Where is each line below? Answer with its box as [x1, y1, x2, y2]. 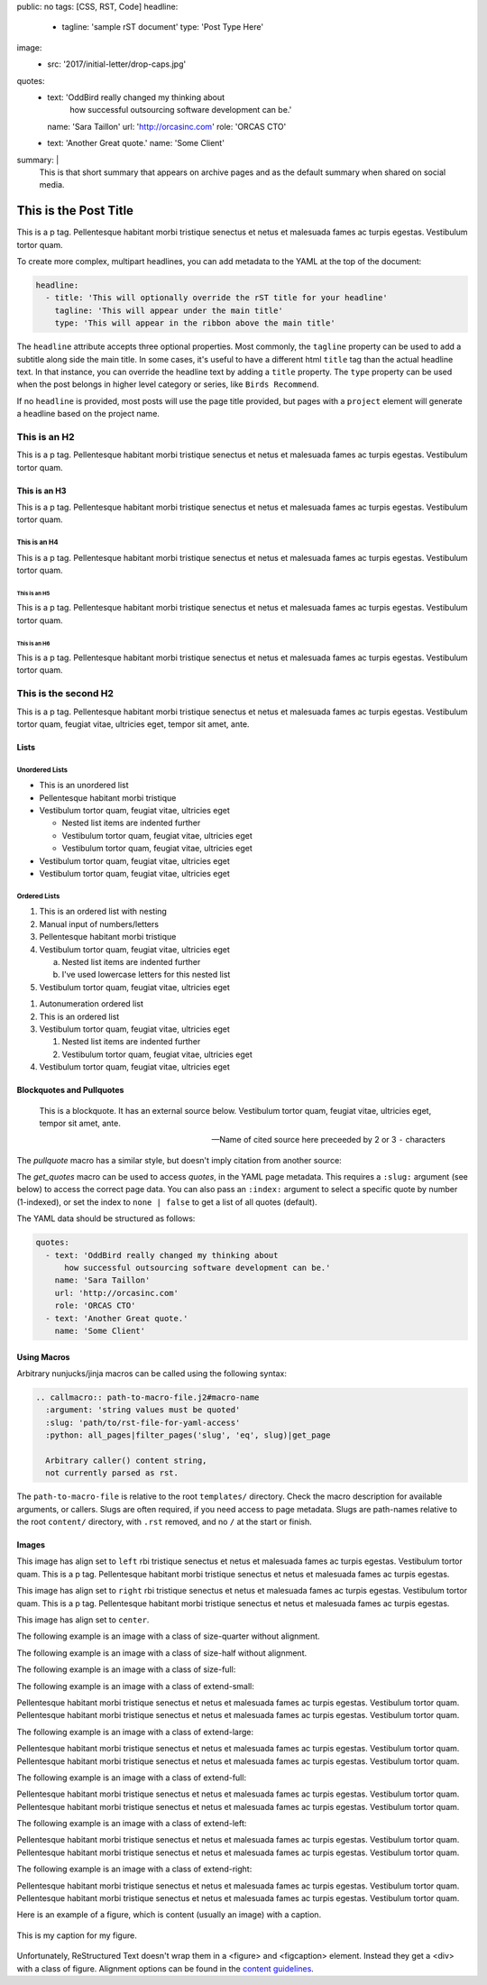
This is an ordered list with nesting [39, 906, 167, 917]
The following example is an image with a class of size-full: [16, 1664, 236, 1675]
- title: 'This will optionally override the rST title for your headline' [45, 293, 388, 303]
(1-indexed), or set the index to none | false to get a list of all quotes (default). [16, 1196, 317, 1208]
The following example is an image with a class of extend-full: [16, 1772, 247, 1783]
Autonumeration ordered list [39, 998, 144, 1009]
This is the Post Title [16, 203, 134, 218]
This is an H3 [16, 485, 67, 496]
